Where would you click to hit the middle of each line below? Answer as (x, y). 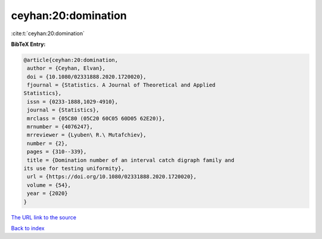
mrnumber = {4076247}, (60, 127)
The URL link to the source (44, 217)
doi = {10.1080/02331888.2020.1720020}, (87, 77)
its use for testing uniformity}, (74, 168)
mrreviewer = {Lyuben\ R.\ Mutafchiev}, (87, 135)
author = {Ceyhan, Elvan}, (66, 68)
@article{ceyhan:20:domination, (71, 60)
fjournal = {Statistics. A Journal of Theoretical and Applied (121, 85)
